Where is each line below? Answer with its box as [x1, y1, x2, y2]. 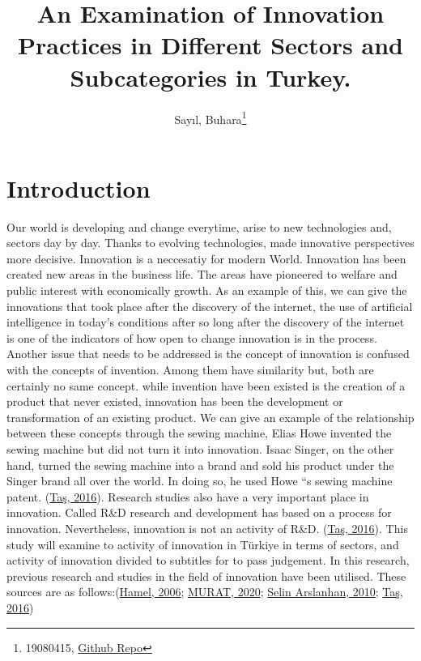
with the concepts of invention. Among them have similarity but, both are [6, 361, 374, 378]
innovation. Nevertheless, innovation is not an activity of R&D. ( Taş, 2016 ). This [6, 519, 408, 536]
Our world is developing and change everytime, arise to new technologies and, [6, 218, 392, 235]
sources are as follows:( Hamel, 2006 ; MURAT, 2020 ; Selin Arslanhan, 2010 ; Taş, [6, 583, 403, 600]
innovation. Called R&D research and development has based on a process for [6, 504, 392, 521]
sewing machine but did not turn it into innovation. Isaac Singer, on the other [6, 441, 394, 457]
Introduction [6, 171, 151, 204]
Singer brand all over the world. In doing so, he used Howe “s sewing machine [6, 472, 393, 489]
